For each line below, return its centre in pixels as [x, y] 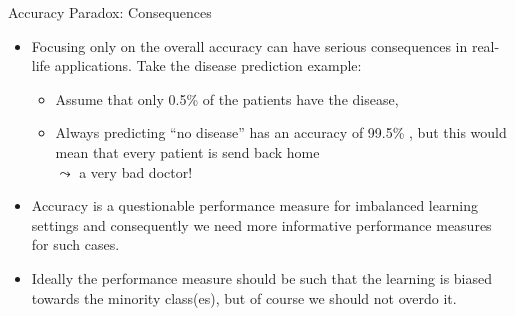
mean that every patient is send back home [187, 151]
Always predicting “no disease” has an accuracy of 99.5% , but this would [281, 132]
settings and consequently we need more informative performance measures [261, 224]
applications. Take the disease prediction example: [208, 65]
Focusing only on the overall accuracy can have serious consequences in [249, 45]
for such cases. [75, 244]
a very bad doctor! [136, 171]
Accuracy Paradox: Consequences [110, 12]
